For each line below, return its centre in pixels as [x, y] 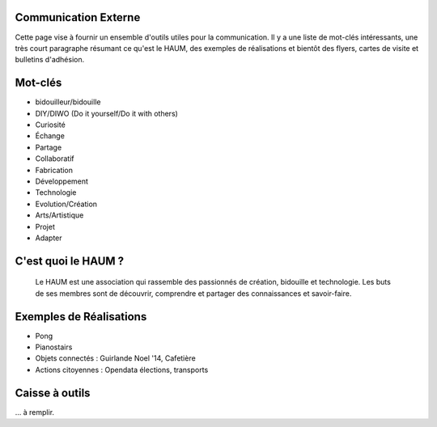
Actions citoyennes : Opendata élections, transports [122, 370]
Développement [62, 181]
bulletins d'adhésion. [50, 60]
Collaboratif [55, 159]
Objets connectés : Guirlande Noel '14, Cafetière [115, 358]
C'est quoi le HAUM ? [70, 261]
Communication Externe [78, 17]
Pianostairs [54, 347]
